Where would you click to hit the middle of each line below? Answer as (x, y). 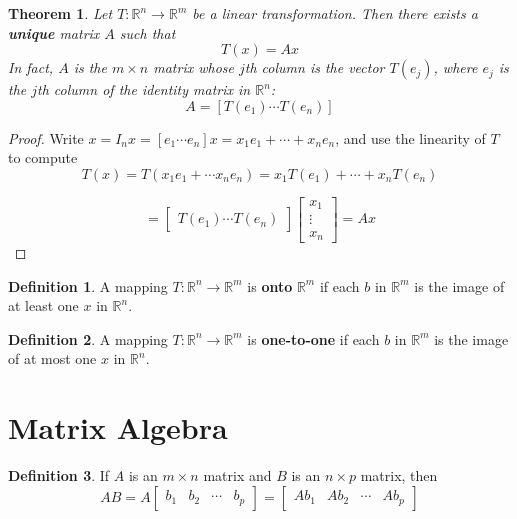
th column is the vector (314, 67)
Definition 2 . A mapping (88, 338)
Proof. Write (46, 137)
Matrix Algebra (118, 427)
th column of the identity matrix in (144, 89)
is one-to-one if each (313, 338)
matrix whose (193, 67)
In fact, (31, 67)
